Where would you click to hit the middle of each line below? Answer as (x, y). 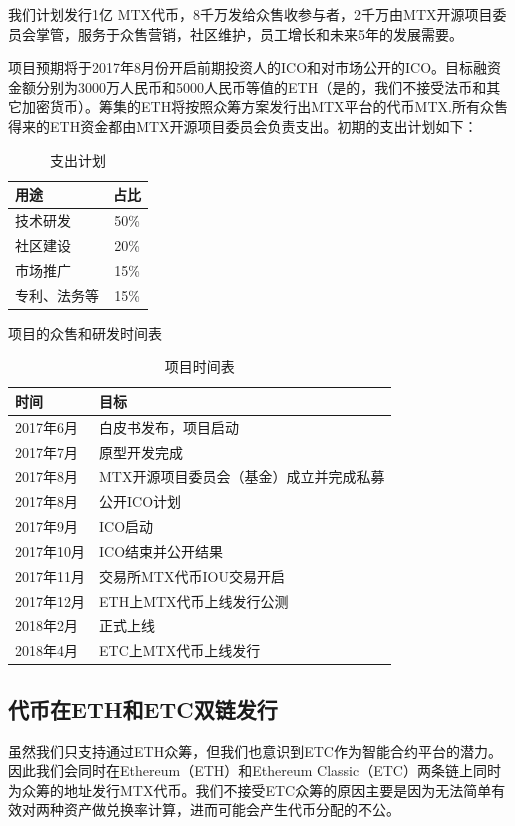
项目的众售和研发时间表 (85, 332)
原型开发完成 (141, 451)
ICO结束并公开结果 (161, 550)
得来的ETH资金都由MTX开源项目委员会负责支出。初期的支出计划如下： (243, 125)
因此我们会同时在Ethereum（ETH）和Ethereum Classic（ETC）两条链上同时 (254, 770)
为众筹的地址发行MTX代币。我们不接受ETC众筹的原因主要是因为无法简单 (250, 789)
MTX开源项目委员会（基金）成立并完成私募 (242, 476)
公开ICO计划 (140, 501)
